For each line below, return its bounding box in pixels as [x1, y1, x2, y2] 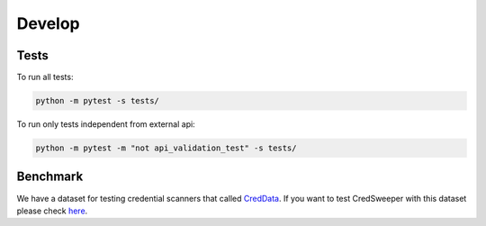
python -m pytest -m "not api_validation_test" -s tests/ [35, 143, 297, 153]
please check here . [16, 205, 88, 216]
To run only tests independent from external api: [16, 119, 195, 130]
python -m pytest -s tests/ [35, 95, 159, 106]
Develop [16, 14, 80, 33]
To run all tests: [16, 72, 74, 83]
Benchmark [16, 169, 84, 185]
